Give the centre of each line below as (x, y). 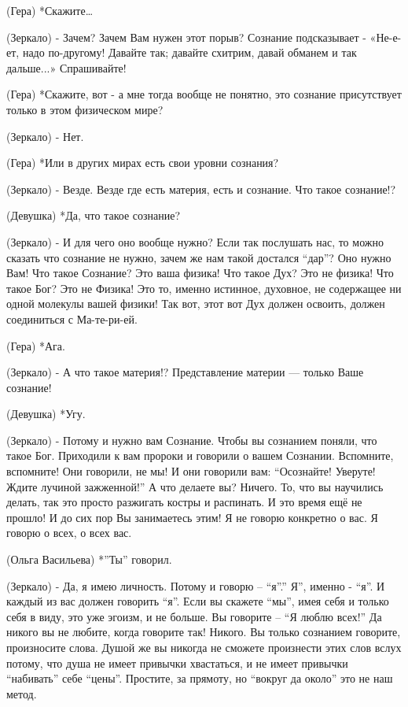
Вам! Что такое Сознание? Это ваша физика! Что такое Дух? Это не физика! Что (200, 273)
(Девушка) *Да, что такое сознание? (94, 215)
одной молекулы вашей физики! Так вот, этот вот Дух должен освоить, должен (196, 304)
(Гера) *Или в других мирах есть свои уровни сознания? (143, 163)
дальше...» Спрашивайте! (66, 67)
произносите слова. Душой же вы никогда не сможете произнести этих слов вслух (204, 647)
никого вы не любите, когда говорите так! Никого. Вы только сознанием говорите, (204, 632)
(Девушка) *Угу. (46, 414)
